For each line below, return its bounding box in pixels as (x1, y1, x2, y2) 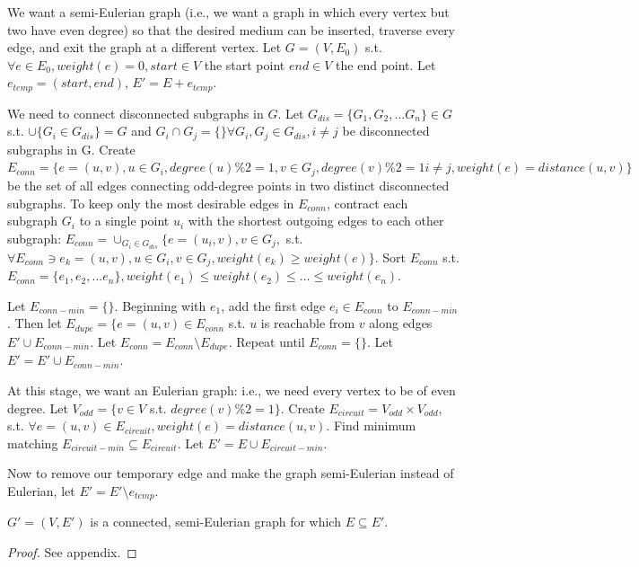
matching (7, 433, 58, 452)
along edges (369, 314, 433, 332)
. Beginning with (114, 296, 206, 315)
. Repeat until (228, 332, 305, 350)
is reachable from (260, 314, 355, 332)
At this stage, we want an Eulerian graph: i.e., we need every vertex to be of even (7, 380, 456, 399)
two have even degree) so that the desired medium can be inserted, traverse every (7, 20, 456, 39)
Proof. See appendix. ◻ (7, 542, 137, 561)
